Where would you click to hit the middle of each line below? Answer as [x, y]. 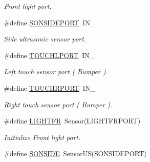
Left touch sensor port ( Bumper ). [56, 71]
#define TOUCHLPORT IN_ [49, 55]
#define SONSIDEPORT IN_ [50, 22]
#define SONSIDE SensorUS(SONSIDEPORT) [75, 153]
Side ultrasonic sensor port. [45, 39]
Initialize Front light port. [42, 137]
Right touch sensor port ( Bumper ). [58, 104]
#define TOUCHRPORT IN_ [50, 88]
